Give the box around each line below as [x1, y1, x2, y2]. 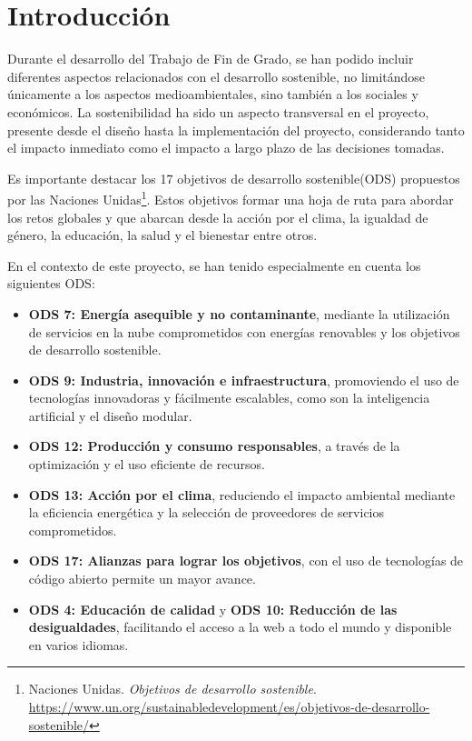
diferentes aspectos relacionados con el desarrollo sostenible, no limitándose [7, 66, 426, 85]
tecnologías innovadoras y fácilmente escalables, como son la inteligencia [28, 388, 430, 407]
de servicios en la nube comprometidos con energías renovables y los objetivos [28, 322, 460, 341]
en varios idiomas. [28, 635, 129, 654]
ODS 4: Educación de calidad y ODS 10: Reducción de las [28, 599, 398, 618]
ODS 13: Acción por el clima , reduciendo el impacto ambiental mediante [28, 485, 456, 504]
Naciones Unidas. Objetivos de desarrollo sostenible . [28, 679, 317, 698]
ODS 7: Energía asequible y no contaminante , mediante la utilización [28, 304, 450, 323]
